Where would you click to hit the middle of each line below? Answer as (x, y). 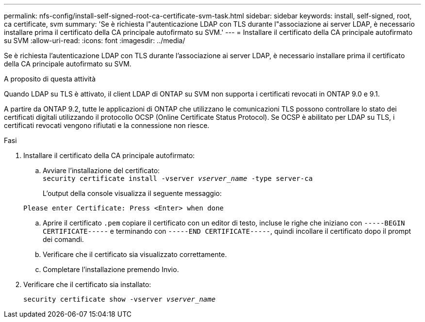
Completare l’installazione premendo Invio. (111, 269)
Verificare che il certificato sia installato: (87, 284)
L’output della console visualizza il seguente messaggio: (132, 193)
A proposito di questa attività (50, 79)
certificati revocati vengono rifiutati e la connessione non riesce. (107, 125)
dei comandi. (63, 239)
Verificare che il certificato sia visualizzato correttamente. (135, 254)
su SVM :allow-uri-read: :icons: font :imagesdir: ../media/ (95, 40)
